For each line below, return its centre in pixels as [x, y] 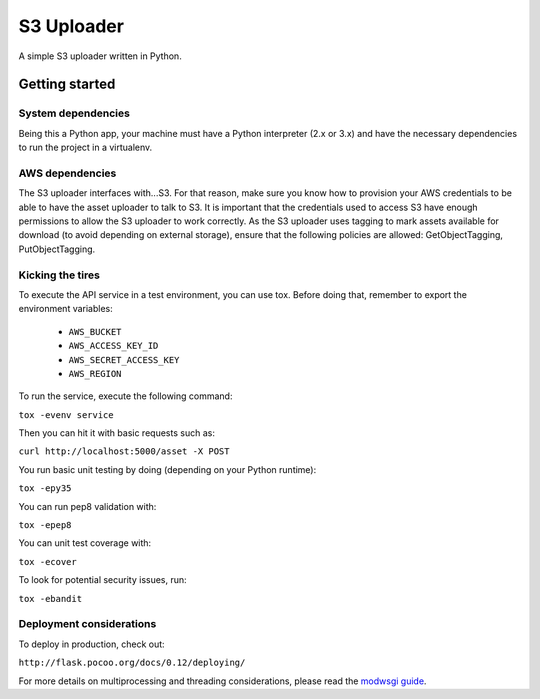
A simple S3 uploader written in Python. [100, 56]
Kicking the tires [59, 275]
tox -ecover [47, 561]
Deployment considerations [87, 624]
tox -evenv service [66, 414]
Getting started [67, 84]
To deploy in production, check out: [91, 644]
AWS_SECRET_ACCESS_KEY [124, 359]
